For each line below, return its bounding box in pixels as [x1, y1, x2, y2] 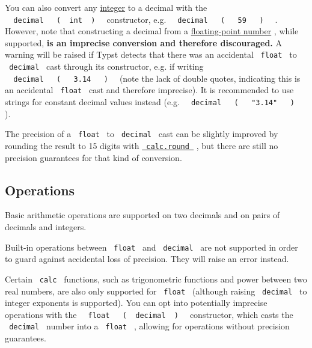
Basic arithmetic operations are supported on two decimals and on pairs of [5, 209, 280, 221]
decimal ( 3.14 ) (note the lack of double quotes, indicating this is [13, 72, 301, 84]
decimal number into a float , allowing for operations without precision [9, 320, 290, 332]
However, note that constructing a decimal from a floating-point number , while [5, 25, 299, 37]
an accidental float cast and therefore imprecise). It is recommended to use [5, 84, 294, 96]
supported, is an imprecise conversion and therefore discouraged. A [5, 36, 282, 49]
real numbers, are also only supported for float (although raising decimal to [5, 284, 307, 297]
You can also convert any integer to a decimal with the [5, 1, 207, 13]
